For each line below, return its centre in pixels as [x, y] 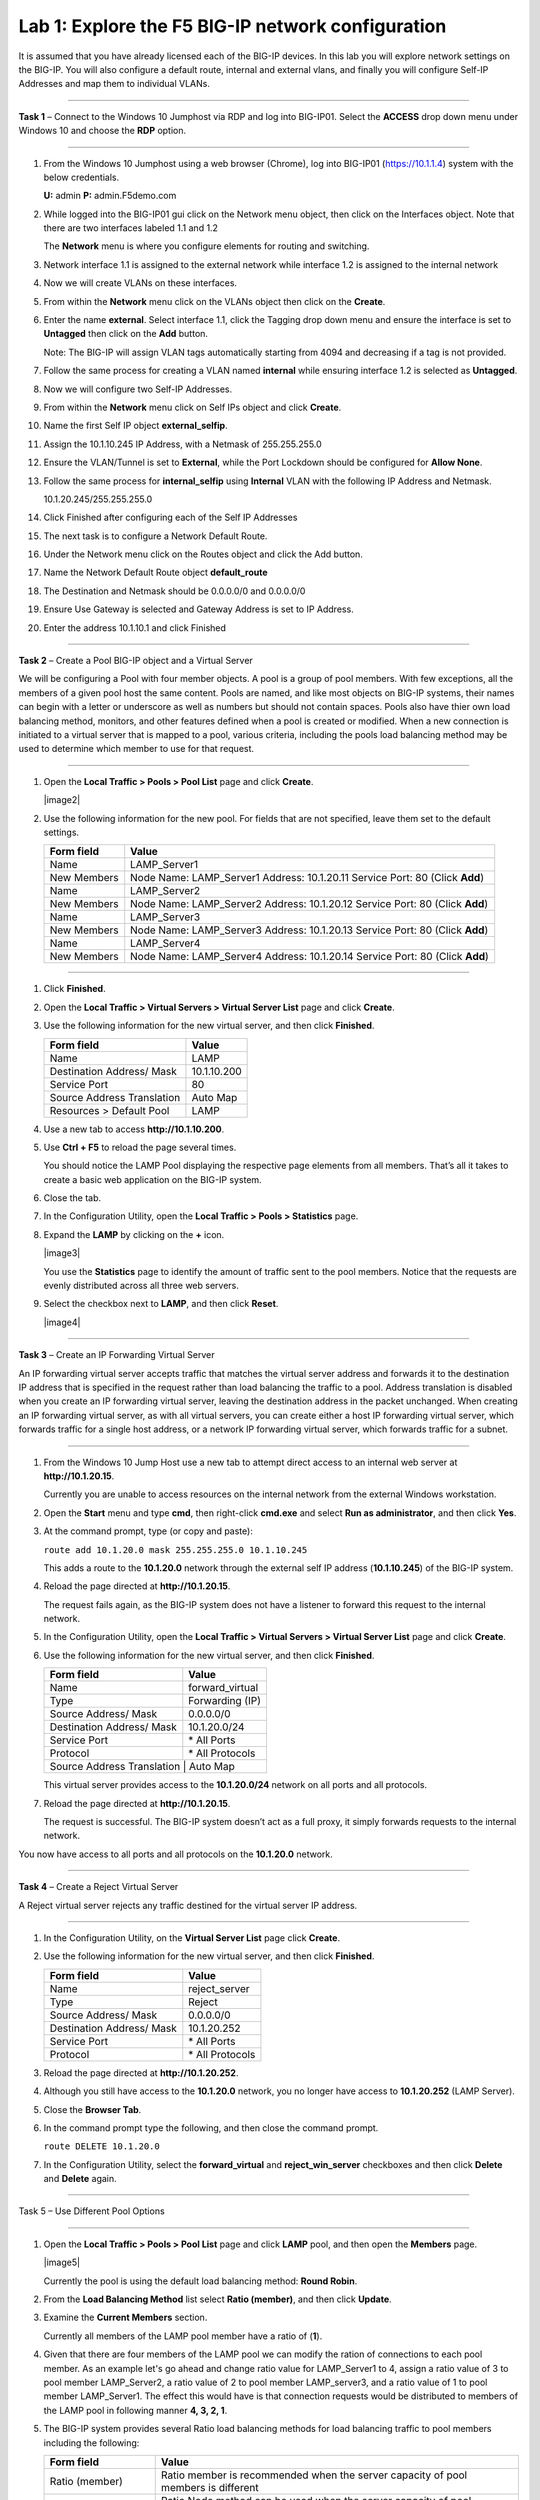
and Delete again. [80, 2179]
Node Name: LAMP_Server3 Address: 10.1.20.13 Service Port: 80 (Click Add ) [309, 930]
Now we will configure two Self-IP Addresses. [138, 389]
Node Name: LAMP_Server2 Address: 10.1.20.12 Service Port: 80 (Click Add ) [309, 904]
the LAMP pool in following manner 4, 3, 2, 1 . [135, 2410]
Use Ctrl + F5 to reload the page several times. [140, 1147]
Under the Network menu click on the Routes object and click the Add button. [203, 554]
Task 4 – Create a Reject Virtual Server [98, 1887]
